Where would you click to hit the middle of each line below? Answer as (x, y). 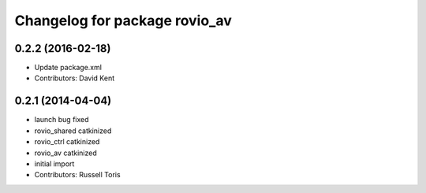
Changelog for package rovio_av (123, 20)
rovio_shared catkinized (73, 131)
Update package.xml (68, 68)
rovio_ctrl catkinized (67, 142)
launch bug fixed (62, 120)
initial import (54, 163)
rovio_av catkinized (66, 153)
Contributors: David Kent (74, 78)
